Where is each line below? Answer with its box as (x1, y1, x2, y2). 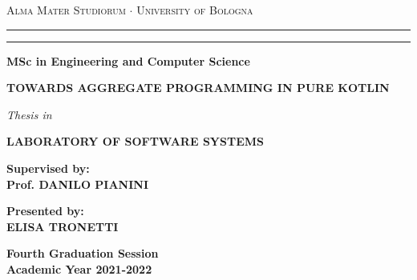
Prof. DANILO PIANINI (6, 175, 149, 192)
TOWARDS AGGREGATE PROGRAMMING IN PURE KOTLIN (6, 79, 390, 96)
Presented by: (6, 202, 84, 219)
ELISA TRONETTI (6, 218, 119, 234)
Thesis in (6, 106, 52, 122)
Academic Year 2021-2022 (6, 260, 152, 277)
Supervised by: (6, 159, 90, 176)
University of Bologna (136, 2, 253, 18)
